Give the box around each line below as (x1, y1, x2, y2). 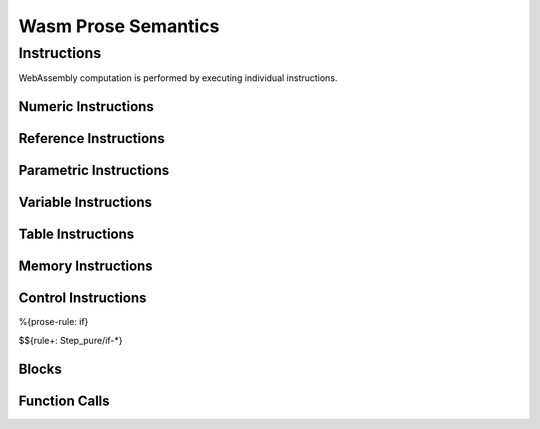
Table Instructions (18, 226, 135, 243)
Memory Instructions (18, 258, 154, 275)
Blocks (18, 360, 62, 377)
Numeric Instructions (18, 98, 154, 115)
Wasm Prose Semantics (18, 15, 220, 37)
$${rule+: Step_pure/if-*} (18, 334, 123, 346)
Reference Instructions (18, 130, 165, 147)
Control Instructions (18, 290, 147, 307)
